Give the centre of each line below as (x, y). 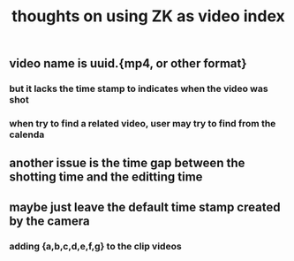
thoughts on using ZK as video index (148, 16)
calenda (27, 134)
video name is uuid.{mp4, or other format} (128, 64)
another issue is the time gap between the (127, 163)
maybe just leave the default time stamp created (145, 207)
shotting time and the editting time (106, 177)
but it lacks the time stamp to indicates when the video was (139, 88)
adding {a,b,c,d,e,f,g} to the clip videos (96, 246)
